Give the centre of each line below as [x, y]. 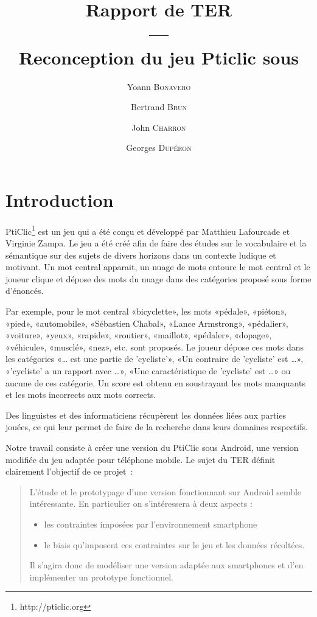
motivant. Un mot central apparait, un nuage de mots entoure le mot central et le [158, 267]
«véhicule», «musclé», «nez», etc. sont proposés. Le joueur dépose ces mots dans [155, 347]
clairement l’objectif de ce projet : [69, 471]
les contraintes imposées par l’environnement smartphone [151, 524]
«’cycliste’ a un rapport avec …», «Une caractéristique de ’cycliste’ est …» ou [148, 371]
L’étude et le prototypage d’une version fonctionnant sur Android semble [165, 491]
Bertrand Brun [159, 107]
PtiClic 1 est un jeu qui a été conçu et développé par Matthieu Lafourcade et [148, 230]
